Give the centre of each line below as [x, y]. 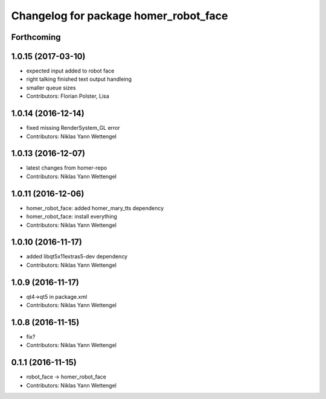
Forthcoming [36, 37]
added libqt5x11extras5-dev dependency [77, 257]
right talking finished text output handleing [79, 79]
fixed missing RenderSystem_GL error [73, 128]
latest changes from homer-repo [67, 168]
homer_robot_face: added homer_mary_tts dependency [95, 208]
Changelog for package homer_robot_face [120, 16]
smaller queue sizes [51, 88]
